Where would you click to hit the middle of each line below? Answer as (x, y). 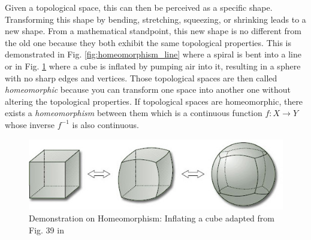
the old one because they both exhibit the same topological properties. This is (148, 42)
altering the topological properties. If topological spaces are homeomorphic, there (154, 101)
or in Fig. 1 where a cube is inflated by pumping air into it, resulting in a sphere (153, 66)
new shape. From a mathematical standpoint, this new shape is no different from (153, 31)
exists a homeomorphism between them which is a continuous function (134, 113)
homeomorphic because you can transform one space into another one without (148, 89)
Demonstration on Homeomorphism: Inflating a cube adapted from (152, 218)
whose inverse (30, 124)
